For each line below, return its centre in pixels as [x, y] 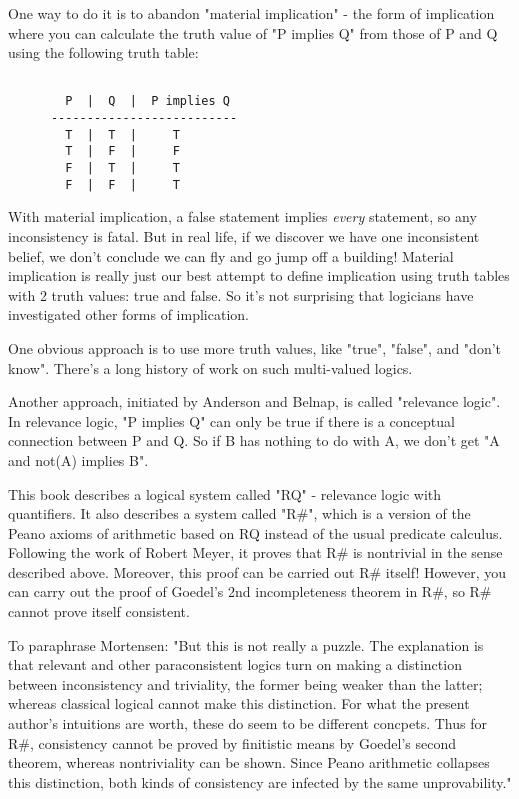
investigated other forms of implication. [128, 314]
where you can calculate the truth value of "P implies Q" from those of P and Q [253, 32]
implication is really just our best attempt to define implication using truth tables [259, 275]
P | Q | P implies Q [147, 101]
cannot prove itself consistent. [99, 611]
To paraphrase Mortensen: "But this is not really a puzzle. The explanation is [246, 644]
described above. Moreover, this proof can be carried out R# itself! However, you [257, 571]
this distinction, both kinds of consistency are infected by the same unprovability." [260, 781]
